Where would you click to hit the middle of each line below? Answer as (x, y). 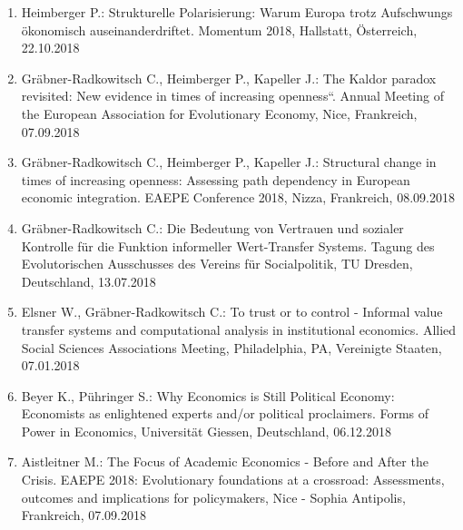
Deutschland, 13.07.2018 (89, 281)
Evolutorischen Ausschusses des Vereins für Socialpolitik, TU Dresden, (217, 264)
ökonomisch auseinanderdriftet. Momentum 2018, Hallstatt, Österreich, (219, 29)
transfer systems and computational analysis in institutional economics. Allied (239, 329)
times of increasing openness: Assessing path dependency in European (216, 179)
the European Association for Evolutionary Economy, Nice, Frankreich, (219, 113)
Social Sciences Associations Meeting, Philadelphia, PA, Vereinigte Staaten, (231, 347)
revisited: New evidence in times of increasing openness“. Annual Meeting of (232, 96)
